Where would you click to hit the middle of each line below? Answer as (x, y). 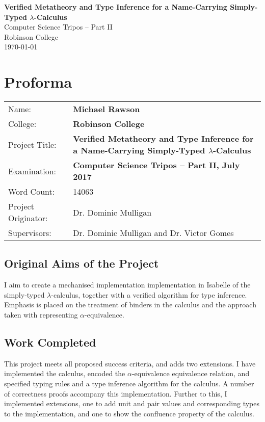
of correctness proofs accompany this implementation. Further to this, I (116, 393)
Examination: (32, 171)
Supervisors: (30, 233)
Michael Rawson (107, 109)
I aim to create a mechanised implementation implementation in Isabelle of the (127, 285)
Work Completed (50, 342)
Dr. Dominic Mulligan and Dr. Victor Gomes (153, 233)
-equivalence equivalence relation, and (191, 373)
